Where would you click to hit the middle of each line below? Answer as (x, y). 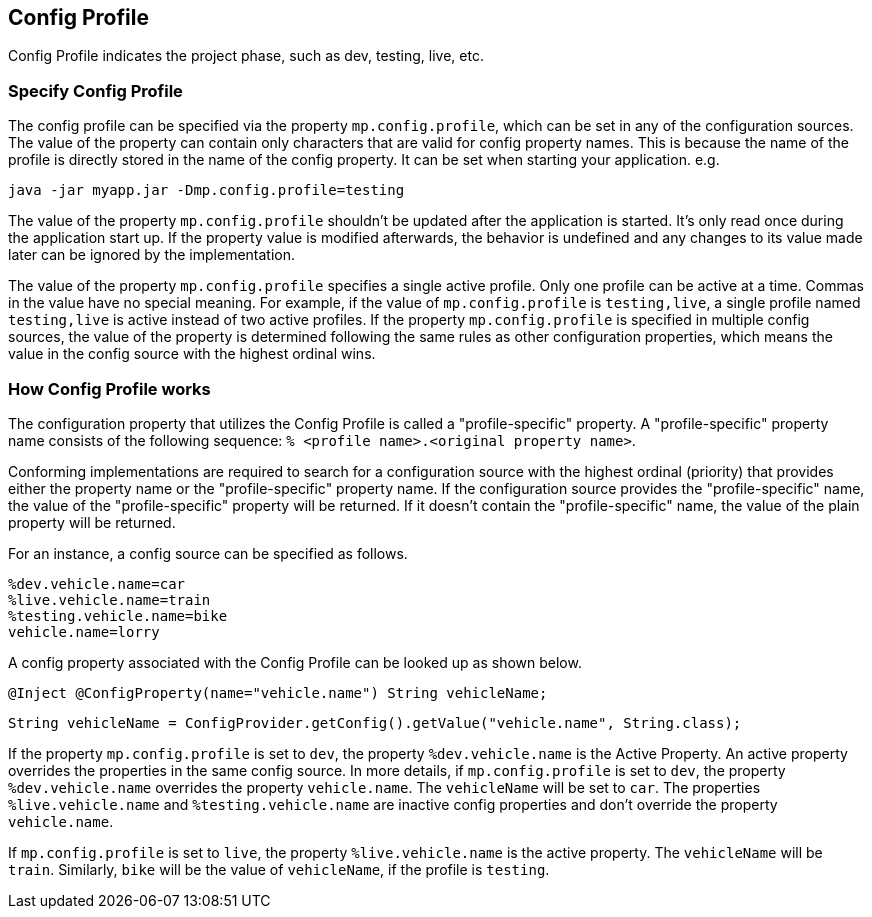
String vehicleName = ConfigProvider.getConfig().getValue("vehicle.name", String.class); (375, 722)
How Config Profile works (109, 388)
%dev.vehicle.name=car (97, 583)
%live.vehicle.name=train (109, 599)
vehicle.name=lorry (84, 631)
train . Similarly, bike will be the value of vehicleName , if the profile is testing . (279, 869)
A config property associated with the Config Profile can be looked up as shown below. (295, 662)
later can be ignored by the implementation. (152, 255)
